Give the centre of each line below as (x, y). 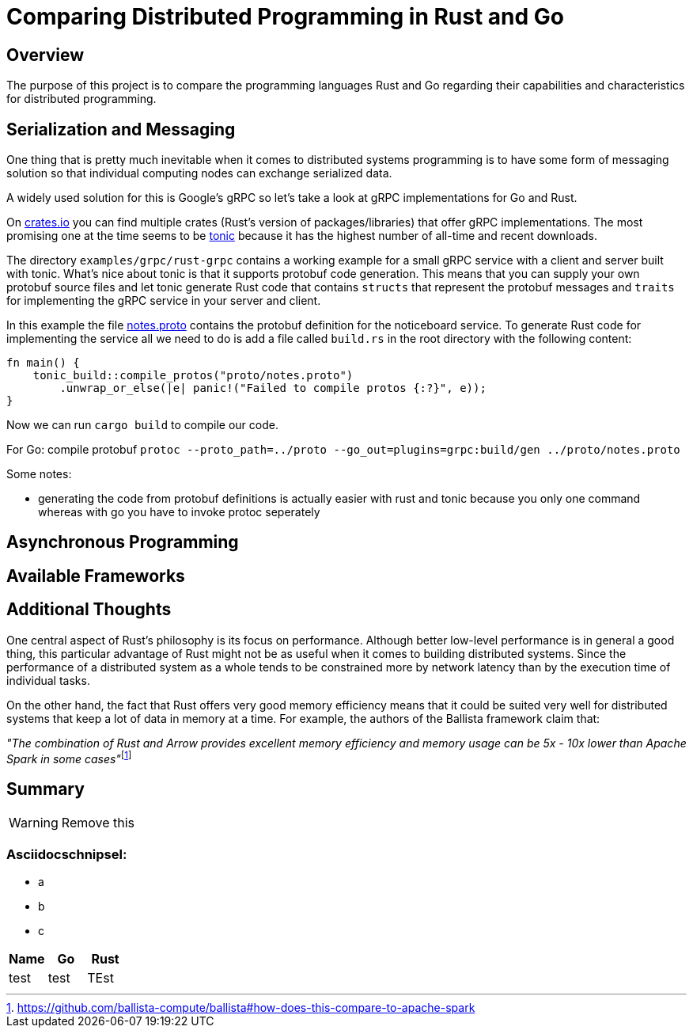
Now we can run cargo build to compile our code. (142, 425)
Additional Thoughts (89, 610)
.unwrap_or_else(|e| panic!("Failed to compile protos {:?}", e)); (273, 388)
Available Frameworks (96, 576)
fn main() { (43, 363)
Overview (45, 55)
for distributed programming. (81, 99)
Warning (34, 823)
